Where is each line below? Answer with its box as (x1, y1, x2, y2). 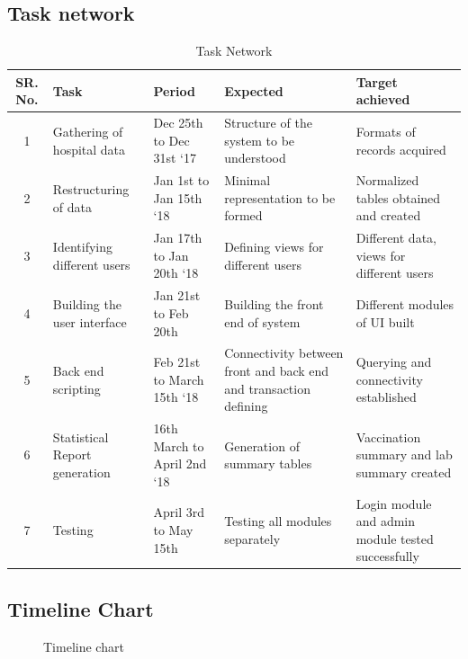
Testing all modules (224, 512, 332, 530)
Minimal (224, 171, 271, 190)
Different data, (355, 228, 436, 247)
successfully (355, 547, 419, 565)
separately (224, 529, 281, 548)
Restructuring (52, 180, 130, 199)
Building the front (224, 295, 324, 314)
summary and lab (355, 445, 453, 464)
